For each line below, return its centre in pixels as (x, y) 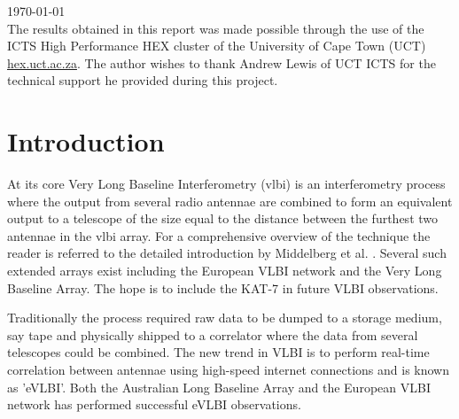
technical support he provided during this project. (143, 80)
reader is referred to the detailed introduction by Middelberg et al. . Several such (227, 253)
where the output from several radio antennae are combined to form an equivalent (230, 201)
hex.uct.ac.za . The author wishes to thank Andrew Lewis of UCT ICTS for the (222, 62)
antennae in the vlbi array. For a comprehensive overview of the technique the (219, 235)
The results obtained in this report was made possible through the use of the (216, 28)
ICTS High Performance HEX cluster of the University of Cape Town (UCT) (217, 46)
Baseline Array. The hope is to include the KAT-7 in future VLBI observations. (223, 287)
